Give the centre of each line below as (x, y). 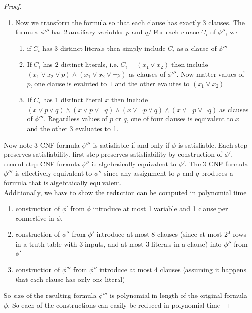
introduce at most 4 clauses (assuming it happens (173, 270)
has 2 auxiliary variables (88, 32)
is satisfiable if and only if (131, 144)
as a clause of (197, 48)
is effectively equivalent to (53, 173)
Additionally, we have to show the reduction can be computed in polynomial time (125, 192)
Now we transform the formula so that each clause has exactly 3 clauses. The (130, 22)
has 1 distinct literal (73, 100)
